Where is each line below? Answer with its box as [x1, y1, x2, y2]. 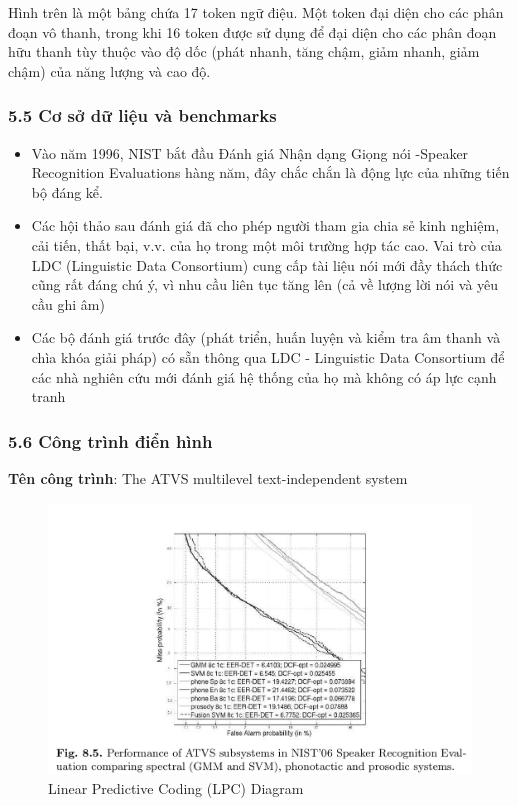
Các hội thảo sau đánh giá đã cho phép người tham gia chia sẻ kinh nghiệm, [31, 215, 500, 236]
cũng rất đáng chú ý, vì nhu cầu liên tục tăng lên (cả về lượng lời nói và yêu [31, 274, 499, 295]
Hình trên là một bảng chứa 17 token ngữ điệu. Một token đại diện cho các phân [8, 2, 504, 22]
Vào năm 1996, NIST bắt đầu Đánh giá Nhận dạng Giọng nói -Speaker [31, 142, 469, 163]
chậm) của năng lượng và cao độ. [8, 60, 211, 81]
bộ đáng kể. [31, 181, 103, 202]
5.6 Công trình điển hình [8, 428, 213, 453]
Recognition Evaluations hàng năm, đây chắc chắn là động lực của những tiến [31, 162, 510, 183]
